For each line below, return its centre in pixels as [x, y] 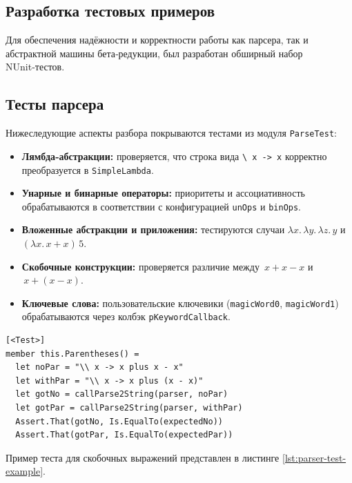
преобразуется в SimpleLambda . [88, 169]
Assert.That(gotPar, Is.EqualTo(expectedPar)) [124, 435]
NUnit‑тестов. [35, 67]
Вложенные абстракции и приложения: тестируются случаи [153, 229]
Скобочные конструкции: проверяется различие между [140, 266]
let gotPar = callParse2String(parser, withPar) [129, 408]
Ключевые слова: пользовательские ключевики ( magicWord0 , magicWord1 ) [180, 303]
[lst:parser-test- [314, 457]
